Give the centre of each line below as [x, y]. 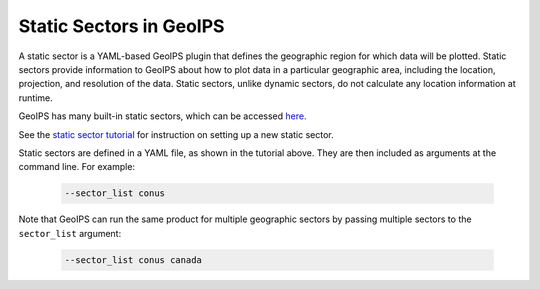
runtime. [36, 97]
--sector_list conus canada [133, 259]
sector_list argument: [70, 233]
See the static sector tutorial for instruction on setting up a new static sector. [176, 134]
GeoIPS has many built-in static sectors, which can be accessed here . [162, 116]
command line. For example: [76, 167]
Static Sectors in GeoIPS [121, 26]
